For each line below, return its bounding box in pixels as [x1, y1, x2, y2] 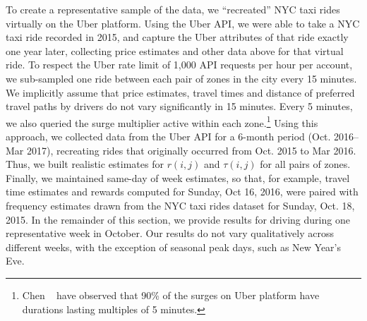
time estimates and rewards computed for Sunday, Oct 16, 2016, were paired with [6, 184, 359, 199]
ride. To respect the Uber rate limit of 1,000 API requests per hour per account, [6, 57, 353, 72]
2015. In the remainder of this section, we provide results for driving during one [6, 212, 350, 226]
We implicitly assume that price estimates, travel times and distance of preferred [6, 85, 355, 99]
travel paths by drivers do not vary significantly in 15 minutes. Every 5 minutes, [6, 99, 353, 114]
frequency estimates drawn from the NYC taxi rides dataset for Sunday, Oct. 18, [6, 198, 355, 212]
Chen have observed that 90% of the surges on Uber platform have [22, 287, 320, 302]
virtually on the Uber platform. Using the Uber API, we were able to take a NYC [6, 16, 360, 30]
